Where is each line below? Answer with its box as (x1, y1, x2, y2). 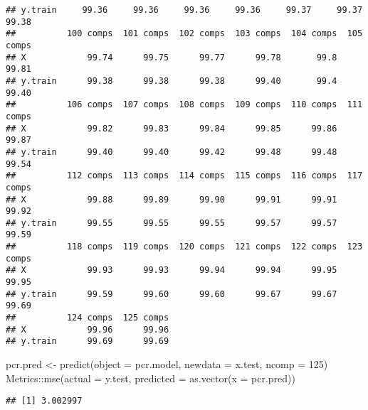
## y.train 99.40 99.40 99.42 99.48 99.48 (6, 146, 337, 157)
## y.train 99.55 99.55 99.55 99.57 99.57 (6, 217, 337, 228)
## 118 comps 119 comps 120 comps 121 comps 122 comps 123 (6, 242, 363, 252)
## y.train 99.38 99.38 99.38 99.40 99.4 (6, 75, 337, 86)
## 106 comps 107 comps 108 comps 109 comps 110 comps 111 (6, 99, 363, 110)
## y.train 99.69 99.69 (6, 336, 169, 347)
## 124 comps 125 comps (6, 313, 169, 323)
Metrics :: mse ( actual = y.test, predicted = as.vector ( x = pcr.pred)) (6, 370, 296, 385)
